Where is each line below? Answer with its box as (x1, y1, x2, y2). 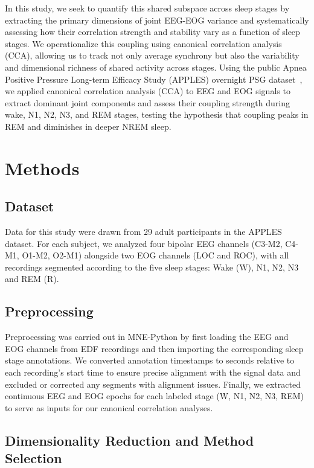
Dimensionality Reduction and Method (5, 431, 254, 449)
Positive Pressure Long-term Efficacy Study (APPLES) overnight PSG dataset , (5, 72, 303, 85)
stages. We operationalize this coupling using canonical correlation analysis (5, 37, 282, 50)
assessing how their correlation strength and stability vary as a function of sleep (5, 25, 300, 38)
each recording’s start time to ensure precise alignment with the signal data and (5, 366, 301, 379)
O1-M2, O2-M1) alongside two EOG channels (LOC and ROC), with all (22, 249, 289, 261)
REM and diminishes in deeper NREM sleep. (5, 120, 171, 132)
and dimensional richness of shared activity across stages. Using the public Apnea (5, 60, 307, 73)
